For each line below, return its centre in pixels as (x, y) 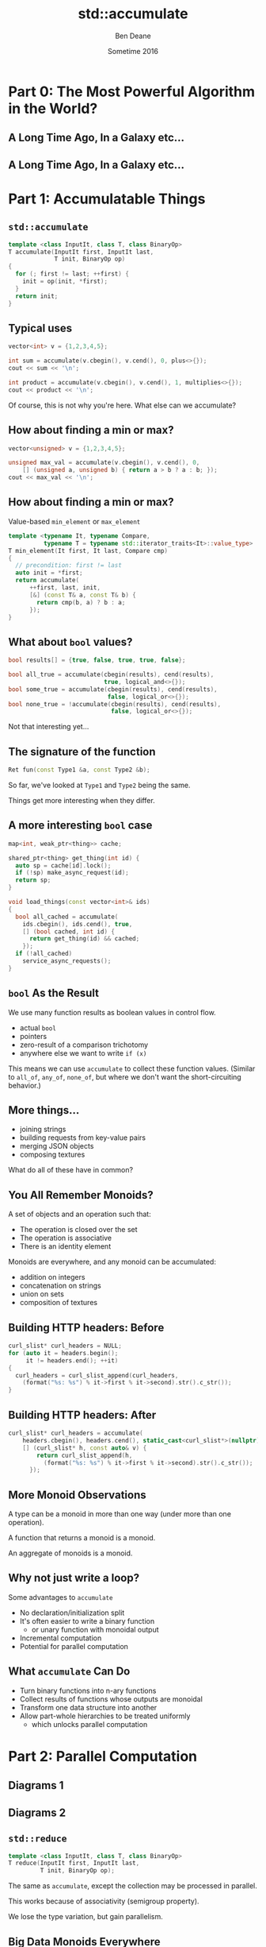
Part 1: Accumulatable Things (107, 199)
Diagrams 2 (37, 1812)
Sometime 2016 (133, 51)
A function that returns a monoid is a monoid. (82, 1538)
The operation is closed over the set (78, 1230)
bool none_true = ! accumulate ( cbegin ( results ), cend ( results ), (115, 704)
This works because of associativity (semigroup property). (104, 1901)
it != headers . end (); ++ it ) (72, 1360)
